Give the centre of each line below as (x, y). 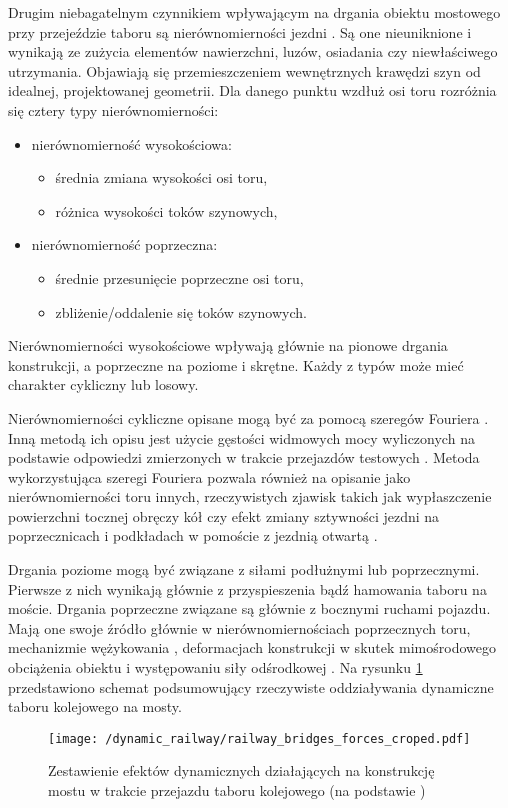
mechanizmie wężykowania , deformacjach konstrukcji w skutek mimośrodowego (252, 647)
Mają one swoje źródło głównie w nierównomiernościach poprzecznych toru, (239, 627)
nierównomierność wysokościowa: (131, 143)
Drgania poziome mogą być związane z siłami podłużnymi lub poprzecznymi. (244, 569)
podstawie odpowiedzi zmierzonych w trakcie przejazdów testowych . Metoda (244, 457)
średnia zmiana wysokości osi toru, (161, 177)
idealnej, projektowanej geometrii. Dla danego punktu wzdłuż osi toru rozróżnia (252, 90)
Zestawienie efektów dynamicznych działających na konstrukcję (241, 770)
